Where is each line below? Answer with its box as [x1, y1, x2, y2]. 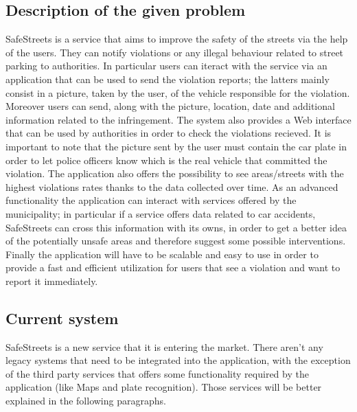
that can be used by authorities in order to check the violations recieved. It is [5, 126, 332, 140]
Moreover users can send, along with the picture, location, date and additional [5, 99, 335, 113]
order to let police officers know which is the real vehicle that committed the [5, 152, 327, 167]
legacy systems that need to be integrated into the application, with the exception [5, 353, 351, 367]
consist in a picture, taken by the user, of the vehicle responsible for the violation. [5, 85, 350, 100]
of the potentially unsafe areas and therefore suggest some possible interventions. [5, 233, 346, 248]
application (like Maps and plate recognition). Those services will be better [5, 380, 322, 394]
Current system [5, 307, 119, 328]
